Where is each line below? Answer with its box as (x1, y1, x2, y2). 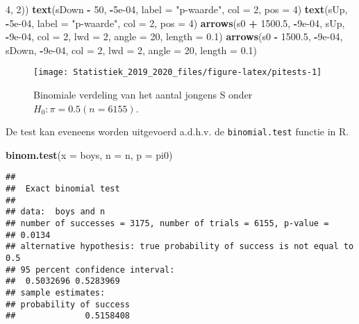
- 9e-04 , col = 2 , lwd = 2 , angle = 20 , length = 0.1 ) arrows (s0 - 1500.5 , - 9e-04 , (6, 29, 343, 44)
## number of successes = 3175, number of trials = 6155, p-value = (6, 219, 329, 229)
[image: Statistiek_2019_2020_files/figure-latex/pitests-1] (33, 67, 322, 78)
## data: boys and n (6, 207, 106, 217)
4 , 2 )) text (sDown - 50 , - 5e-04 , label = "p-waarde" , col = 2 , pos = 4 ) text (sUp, (6, 2, 348, 16)
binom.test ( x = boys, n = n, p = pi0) (6, 147, 173, 162)
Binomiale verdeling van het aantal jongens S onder (33, 87, 253, 102)
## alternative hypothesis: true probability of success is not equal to (6, 241, 354, 252)
